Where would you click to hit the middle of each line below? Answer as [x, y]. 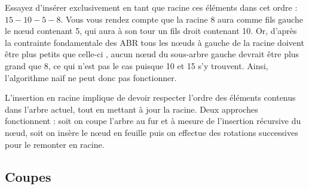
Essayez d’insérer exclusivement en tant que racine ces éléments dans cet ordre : [151, 7]
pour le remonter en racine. [55, 144]
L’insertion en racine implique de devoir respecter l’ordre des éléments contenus [150, 97]
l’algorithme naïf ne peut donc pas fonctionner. [91, 77]
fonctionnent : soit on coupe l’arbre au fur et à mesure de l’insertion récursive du [153, 121]
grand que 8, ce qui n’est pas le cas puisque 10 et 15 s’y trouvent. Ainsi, [137, 65]
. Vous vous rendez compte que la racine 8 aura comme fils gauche [182, 19]
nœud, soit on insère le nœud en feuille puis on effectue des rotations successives [152, 132]
